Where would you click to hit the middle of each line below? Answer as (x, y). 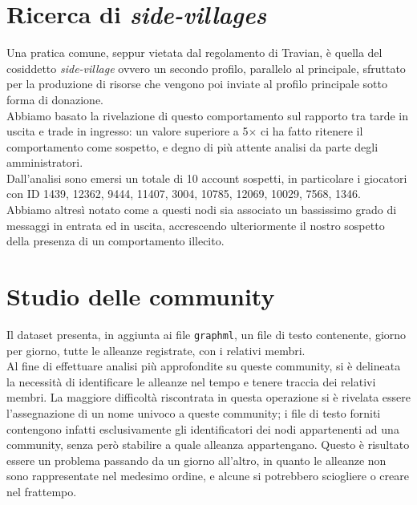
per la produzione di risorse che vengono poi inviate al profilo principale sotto (197, 84)
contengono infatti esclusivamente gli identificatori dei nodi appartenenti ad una (203, 428)
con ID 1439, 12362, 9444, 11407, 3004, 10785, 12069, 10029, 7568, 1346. (184, 194)
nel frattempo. (42, 491)
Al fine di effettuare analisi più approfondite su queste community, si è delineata (204, 366)
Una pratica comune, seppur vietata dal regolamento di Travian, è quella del (194, 53)
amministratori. (45, 162)
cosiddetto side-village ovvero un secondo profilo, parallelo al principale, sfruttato (206, 68)
